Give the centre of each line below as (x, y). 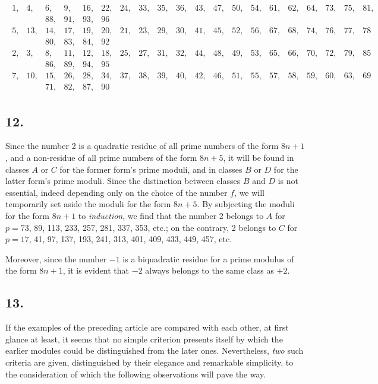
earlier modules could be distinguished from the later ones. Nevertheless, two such (155, 350)
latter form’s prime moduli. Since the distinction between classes (123, 181)
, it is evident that (96, 270)
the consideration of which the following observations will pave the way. (136, 374)
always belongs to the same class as (210, 270)
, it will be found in (259, 158)
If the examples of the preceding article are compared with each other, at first (147, 327)
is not (288, 181)
